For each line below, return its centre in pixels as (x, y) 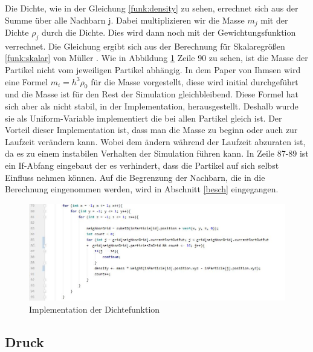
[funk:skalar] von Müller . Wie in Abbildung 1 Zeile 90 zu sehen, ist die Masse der (156, 58)
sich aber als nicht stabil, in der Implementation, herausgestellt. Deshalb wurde (152, 106)
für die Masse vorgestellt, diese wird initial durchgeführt (195, 81)
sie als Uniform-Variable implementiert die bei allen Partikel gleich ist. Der (144, 118)
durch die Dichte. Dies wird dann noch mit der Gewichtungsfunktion (169, 32)
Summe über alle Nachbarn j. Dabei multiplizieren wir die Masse (125, 20)
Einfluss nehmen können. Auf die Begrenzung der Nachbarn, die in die (135, 177)
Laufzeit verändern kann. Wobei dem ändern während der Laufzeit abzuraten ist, (155, 141)
